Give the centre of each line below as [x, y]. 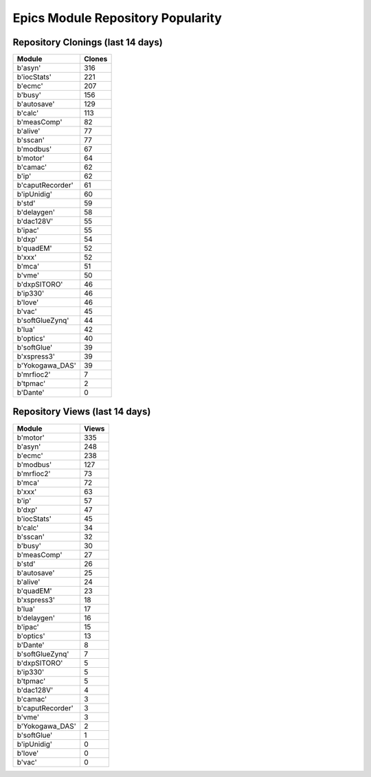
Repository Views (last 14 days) [82, 412]
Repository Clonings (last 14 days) [88, 42]
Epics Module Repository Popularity [117, 18]
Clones [95, 59]
